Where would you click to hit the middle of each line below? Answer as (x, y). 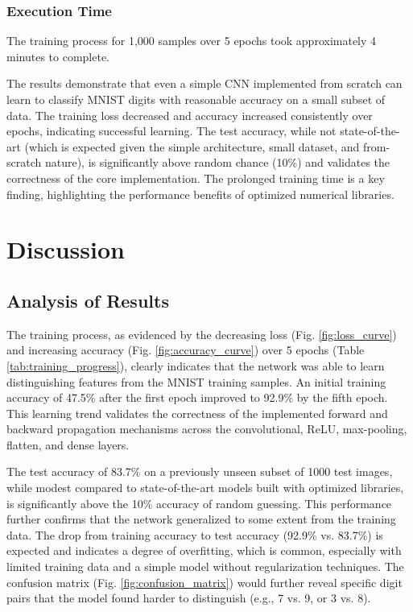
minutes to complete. (58, 56)
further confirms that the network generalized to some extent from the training (201, 519)
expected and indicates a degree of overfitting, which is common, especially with (204, 550)
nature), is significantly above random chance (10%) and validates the (217, 162)
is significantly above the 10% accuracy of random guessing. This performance (199, 503)
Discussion (66, 249)
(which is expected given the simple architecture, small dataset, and (192, 146)
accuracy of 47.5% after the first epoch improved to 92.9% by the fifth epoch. (197, 397)
